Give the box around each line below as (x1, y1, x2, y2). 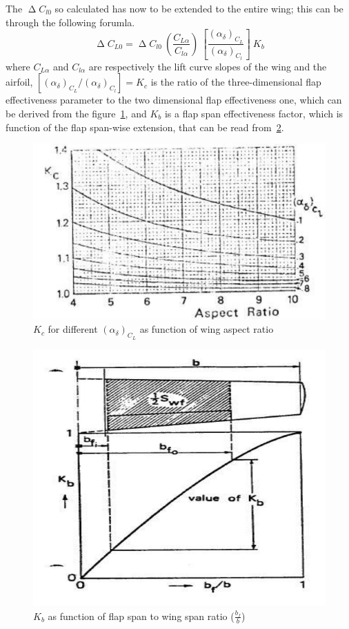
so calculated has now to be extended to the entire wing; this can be (54, 1, 343, 15)
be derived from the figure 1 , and (6, 106, 147, 120)
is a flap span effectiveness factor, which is (164, 106, 343, 120)
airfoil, (6, 75, 33, 89)
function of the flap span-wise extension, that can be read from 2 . (6, 119, 284, 134)
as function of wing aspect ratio (139, 322, 274, 336)
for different (48, 322, 98, 336)
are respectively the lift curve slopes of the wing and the (88, 59, 327, 73)
